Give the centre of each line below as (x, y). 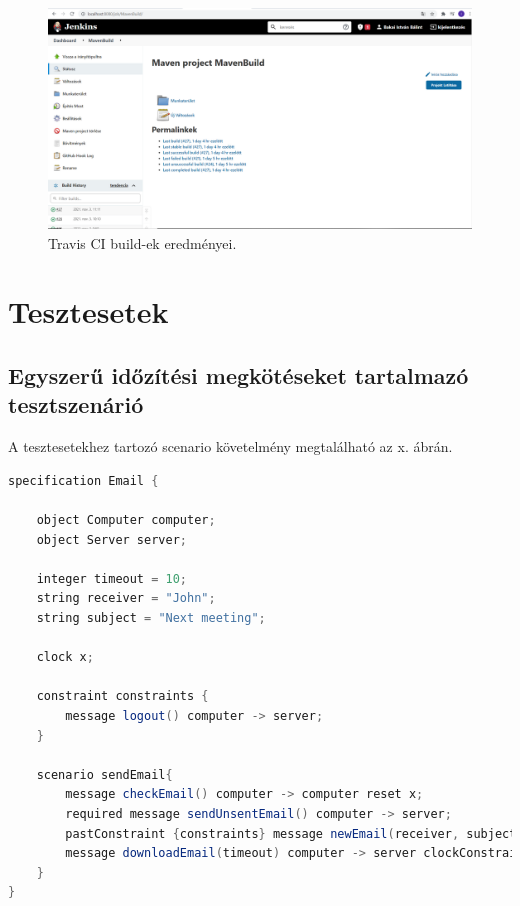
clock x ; (65, 657)
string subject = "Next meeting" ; (151, 618)
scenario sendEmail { (104, 774)
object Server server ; (111, 539)
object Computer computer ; (126, 520)
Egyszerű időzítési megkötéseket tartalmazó (238, 375)
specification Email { (83, 480)
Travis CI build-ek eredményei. (142, 242)
